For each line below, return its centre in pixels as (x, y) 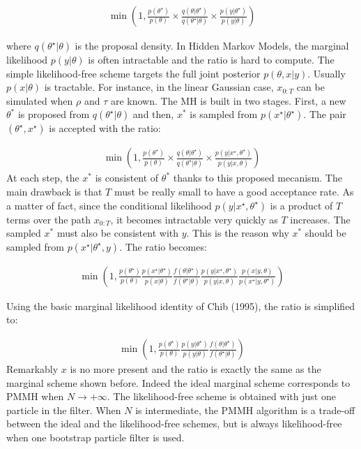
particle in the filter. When (64, 410)
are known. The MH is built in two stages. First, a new (228, 100)
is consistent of (127, 178)
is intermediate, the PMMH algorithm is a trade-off (245, 410)
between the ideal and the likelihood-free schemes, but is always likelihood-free (174, 424)
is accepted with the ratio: (105, 128)
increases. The (320, 219)
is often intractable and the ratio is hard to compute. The (211, 60)
